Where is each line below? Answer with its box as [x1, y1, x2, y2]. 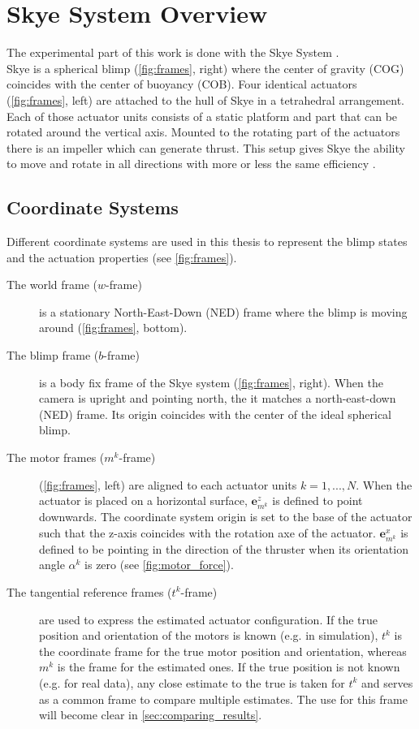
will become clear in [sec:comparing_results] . [39, 706, 262, 723]
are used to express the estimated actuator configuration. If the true [39, 610, 378, 628]
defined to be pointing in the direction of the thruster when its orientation [39, 540, 408, 557]
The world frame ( [6, 276, 98, 293]
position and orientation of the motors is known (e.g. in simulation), [39, 627, 378, 644]
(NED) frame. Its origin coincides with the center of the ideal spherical [39, 405, 391, 422]
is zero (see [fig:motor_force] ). [84, 556, 234, 573]
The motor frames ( [6, 449, 105, 466]
